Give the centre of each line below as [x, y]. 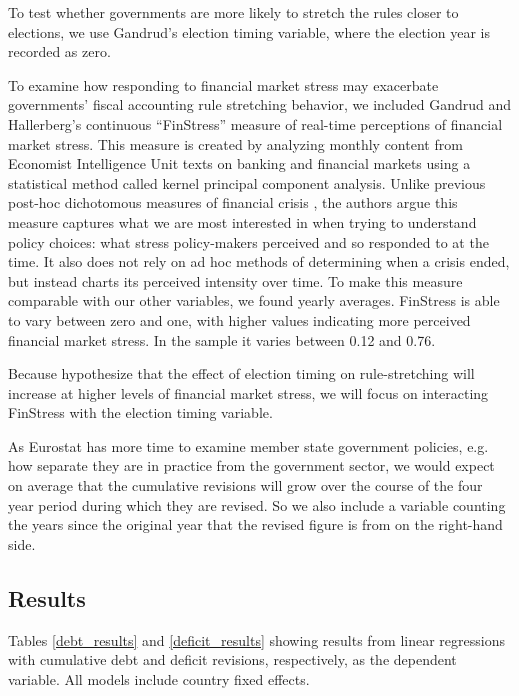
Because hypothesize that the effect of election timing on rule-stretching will [241, 373]
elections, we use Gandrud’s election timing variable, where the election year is [249, 31]
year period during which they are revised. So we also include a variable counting [257, 504]
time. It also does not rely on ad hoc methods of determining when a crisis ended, [259, 261]
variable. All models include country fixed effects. [159, 678]
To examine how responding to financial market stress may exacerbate [223, 84]
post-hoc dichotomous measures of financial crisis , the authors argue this [233, 202]
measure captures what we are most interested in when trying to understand [242, 221]
